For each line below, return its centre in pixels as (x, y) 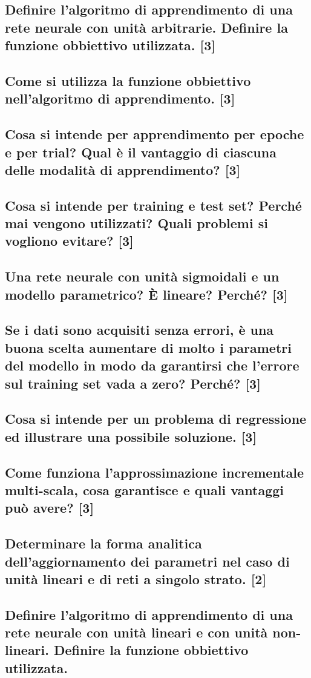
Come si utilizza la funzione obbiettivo (128, 80)
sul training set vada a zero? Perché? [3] (133, 383)
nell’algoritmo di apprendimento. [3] (120, 98)
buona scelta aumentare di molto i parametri (148, 347)
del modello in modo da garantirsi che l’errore (152, 365)
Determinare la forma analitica (103, 543)
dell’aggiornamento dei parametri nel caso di (147, 561)
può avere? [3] (50, 508)
